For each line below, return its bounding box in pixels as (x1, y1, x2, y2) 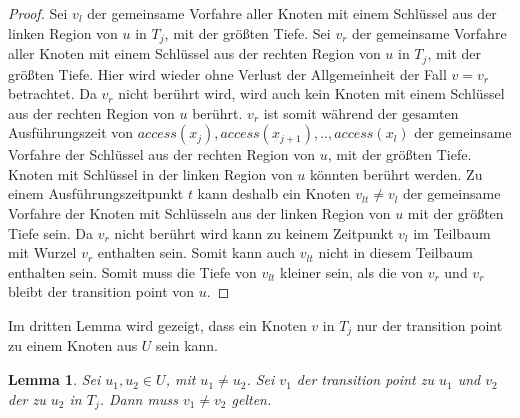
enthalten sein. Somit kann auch (97, 242, 296, 263)
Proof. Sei (8, 3, 68, 23)
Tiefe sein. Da (8, 222, 94, 243)
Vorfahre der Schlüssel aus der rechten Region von (8, 144, 316, 165)
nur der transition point (356, 315, 503, 336)
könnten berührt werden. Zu (310, 163, 483, 184)
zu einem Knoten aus (8, 335, 138, 356)
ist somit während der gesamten (263, 102, 459, 123)
